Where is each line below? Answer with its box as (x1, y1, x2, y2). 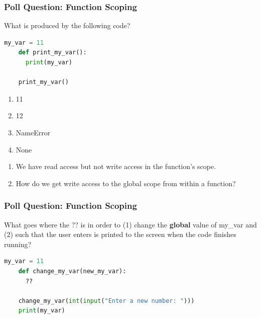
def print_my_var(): (18, 49, 87, 56)
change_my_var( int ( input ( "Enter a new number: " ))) (18, 297, 195, 304)
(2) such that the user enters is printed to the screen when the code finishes (4, 229, 236, 240)
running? (4, 238, 32, 249)
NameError (16, 127, 51, 137)
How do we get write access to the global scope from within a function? (16, 178, 236, 188)
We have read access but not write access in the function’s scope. (16, 161, 216, 172)
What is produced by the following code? (4, 20, 130, 31)
